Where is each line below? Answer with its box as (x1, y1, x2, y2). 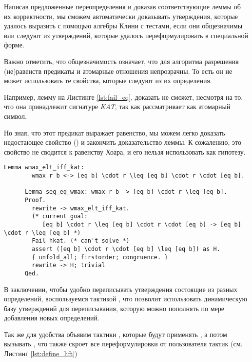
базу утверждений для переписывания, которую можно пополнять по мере (4, 303, 225, 313)
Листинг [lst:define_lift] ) (4, 348, 78, 359)
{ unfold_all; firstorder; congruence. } (32, 253, 168, 261)
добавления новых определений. (4, 313, 99, 323)
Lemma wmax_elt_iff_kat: (4, 164, 84, 171)
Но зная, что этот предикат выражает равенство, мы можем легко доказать (4, 127, 225, 137)
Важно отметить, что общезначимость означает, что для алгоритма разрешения (4, 56, 239, 66)
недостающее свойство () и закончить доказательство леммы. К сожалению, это (4, 137, 241, 147)
